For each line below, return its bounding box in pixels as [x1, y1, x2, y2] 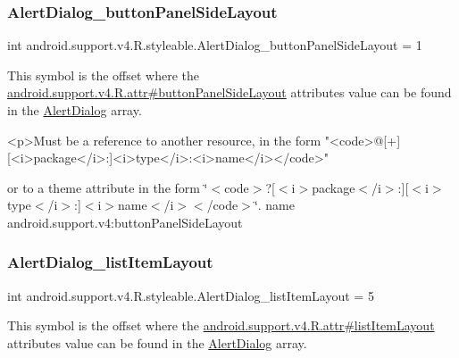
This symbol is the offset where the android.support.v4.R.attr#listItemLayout [7, 316, 435, 335]
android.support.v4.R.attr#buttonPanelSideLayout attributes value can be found [7, 83, 452, 102]
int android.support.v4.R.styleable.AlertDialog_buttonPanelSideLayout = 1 [7, 36, 422, 54]
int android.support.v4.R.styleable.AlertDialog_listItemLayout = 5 [7, 286, 374, 304]
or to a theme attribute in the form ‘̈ [7, 178, 208, 196]
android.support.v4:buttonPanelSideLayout [7, 212, 243, 231]
